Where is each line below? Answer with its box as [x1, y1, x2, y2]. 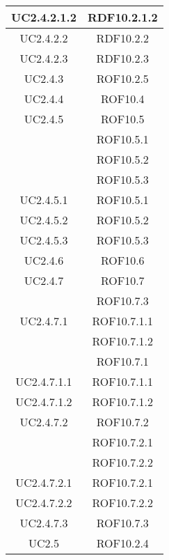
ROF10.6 [100, 252, 145, 268]
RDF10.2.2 [96, 30, 149, 46]
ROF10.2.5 [96, 70, 149, 86]
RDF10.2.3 [96, 50, 149, 66]
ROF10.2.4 [96, 535, 149, 551]
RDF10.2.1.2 [87, 9, 158, 25]
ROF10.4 [100, 91, 145, 107]
